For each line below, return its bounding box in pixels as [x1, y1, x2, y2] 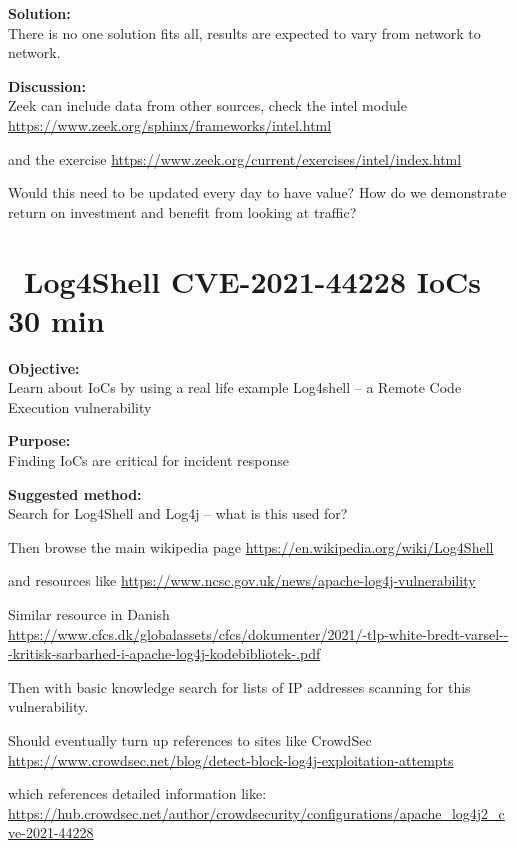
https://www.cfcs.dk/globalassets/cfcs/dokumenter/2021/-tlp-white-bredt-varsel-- [8, 623, 509, 644]
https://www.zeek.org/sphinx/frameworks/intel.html [8, 114, 332, 135]
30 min [8, 299, 105, 340]
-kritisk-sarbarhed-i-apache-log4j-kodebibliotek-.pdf [8, 643, 321, 664]
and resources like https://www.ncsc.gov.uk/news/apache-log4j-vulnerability [8, 570, 476, 591]
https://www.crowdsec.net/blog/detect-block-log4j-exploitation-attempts [8, 749, 454, 770]
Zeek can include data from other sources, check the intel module [8, 95, 407, 116]
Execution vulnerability [8, 396, 152, 417]
